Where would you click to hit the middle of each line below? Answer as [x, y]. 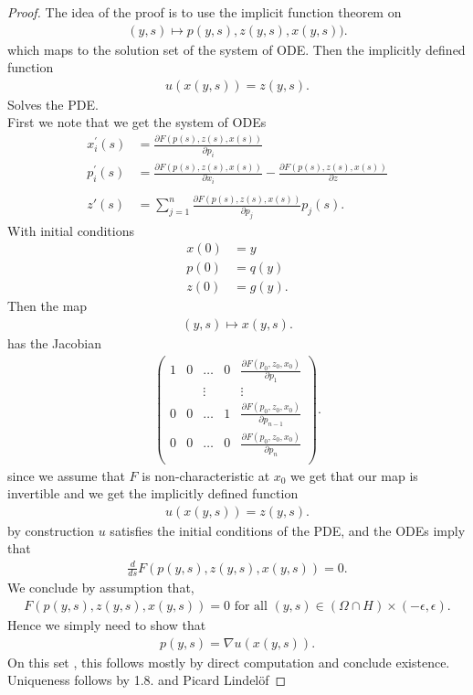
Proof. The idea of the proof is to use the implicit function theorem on [205, 12]
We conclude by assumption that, [101, 588]
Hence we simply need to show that [107, 625]
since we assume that [66, 475]
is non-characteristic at [206, 475]
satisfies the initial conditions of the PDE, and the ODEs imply [288, 530]
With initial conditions [71, 230]
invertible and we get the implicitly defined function [153, 493]
